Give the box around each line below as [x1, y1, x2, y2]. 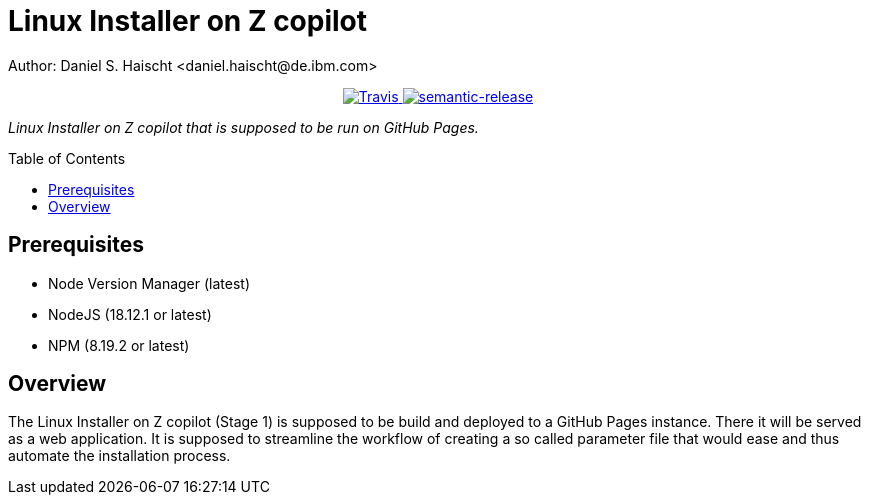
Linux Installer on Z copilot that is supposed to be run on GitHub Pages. [8, 118, 479, 136]
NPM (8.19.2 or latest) [48, 336, 190, 354]
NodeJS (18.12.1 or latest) [48, 305, 212, 323]
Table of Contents [8, 149, 126, 167]
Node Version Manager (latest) [48, 274, 251, 292]
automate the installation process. [8, 447, 231, 465]
